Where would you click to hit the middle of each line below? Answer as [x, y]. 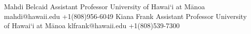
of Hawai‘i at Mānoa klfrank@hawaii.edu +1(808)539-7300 [92, 25]
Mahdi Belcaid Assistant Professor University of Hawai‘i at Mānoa [105, 6]
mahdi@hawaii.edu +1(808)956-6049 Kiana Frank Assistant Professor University [125, 16]
